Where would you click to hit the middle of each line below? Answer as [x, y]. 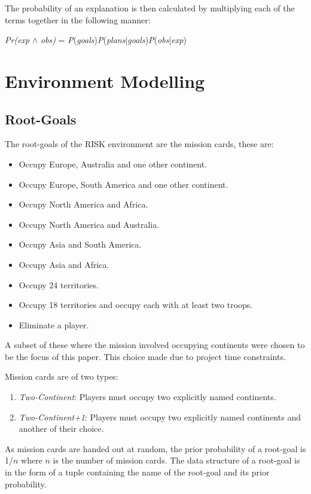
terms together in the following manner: [78, 19]
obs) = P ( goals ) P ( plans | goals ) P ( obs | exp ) [113, 40]
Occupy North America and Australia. [89, 224]
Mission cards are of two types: [62, 376]
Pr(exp [17, 40]
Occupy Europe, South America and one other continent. [124, 184]
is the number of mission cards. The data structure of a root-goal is [176, 460]
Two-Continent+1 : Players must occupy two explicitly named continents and [160, 417]
